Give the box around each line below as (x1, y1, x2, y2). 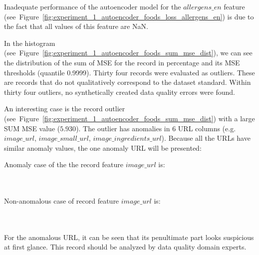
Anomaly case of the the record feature (4, 159, 123, 170)
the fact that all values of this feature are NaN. (4, 21, 148, 31)
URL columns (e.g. (178, 123, 236, 133)
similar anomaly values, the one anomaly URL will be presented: (4, 142, 202, 153)
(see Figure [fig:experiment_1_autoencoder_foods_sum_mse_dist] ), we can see (4, 47, 253, 58)
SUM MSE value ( (4, 123, 60, 133)
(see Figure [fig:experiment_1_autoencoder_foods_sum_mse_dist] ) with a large (4, 113, 255, 123)
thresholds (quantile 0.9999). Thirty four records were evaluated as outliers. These (4, 67, 255, 77)
